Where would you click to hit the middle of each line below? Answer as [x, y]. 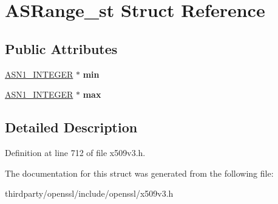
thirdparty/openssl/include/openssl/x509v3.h [89, 193]
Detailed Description [71, 127]
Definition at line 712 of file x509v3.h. [75, 152]
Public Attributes [61, 48]
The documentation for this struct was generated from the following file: [139, 173]
